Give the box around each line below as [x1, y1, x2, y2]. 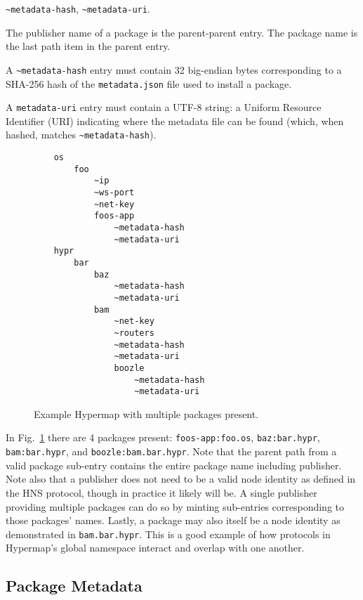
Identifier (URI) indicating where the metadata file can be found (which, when [6, 113, 344, 128]
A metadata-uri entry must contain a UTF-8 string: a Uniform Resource [6, 100, 322, 115]
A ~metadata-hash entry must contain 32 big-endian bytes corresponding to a [6, 62, 342, 77]
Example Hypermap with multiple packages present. [34, 406, 259, 421]
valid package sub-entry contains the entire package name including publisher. [6, 457, 342, 472]
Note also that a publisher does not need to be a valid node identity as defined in [6, 471, 356, 486]
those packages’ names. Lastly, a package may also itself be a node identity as [6, 513, 341, 528]
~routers [114, 327, 154, 338]
